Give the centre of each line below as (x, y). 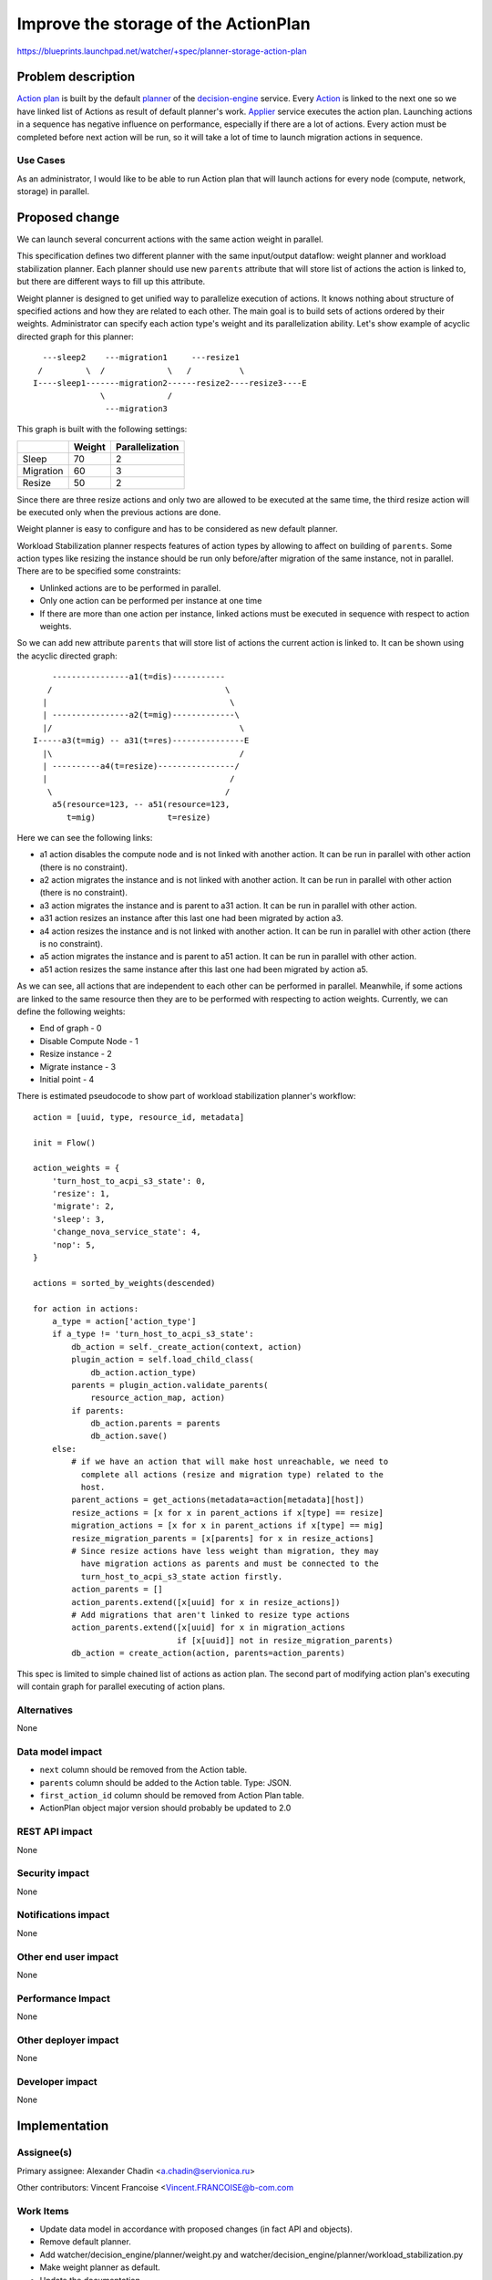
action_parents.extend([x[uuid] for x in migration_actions (208, 1627)
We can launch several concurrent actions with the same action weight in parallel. (170, 239)
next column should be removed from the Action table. (143, 1770)
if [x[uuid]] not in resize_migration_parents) (285, 1640)
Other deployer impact (68, 2040)
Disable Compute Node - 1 (89, 1041)
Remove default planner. (85, 2242)
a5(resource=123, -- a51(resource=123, (141, 804)
